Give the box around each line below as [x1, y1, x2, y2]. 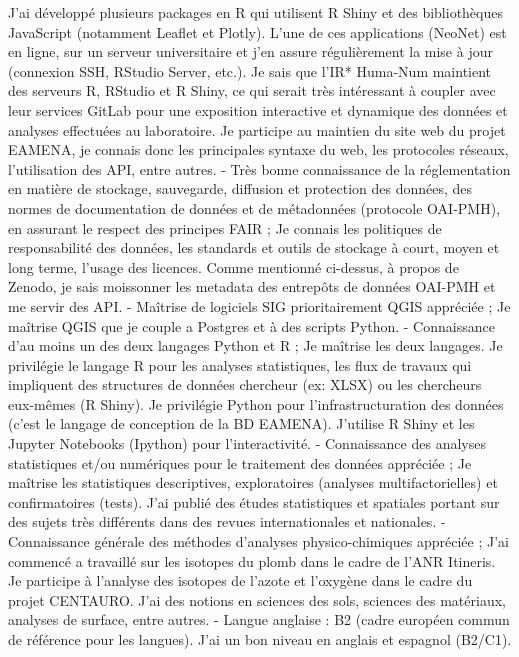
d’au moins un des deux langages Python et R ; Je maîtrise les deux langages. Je [8, 335, 503, 356]
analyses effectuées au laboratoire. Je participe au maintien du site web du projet [8, 119, 506, 140]
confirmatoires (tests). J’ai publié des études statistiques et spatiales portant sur [8, 491, 500, 512]
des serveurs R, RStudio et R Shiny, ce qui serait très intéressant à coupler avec [8, 80, 496, 101]
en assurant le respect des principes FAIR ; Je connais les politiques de [8, 217, 442, 238]
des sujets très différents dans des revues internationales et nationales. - [8, 511, 446, 532]
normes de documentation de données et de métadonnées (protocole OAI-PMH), [8, 197, 501, 218]
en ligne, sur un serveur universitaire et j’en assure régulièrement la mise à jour [8, 41, 493, 62]
